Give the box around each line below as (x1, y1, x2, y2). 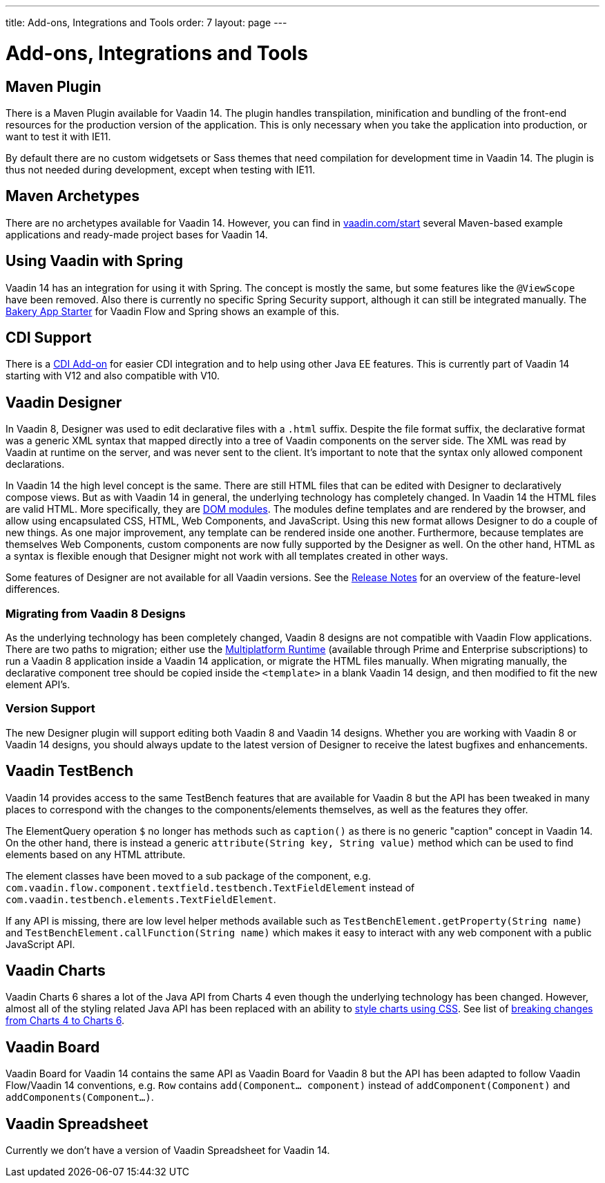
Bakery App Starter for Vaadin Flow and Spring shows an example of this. (6, 305, 340, 317)
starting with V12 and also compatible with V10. (6, 370, 220, 382)
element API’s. (6, 679, 70, 691)
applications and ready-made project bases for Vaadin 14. (6, 228, 268, 240)
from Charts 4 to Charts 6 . (6, 1014, 125, 1027)
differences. (6, 583, 60, 596)
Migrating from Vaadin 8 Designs (6, 606, 186, 621)
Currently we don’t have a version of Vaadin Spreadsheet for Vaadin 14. (6, 1144, 330, 1157)
